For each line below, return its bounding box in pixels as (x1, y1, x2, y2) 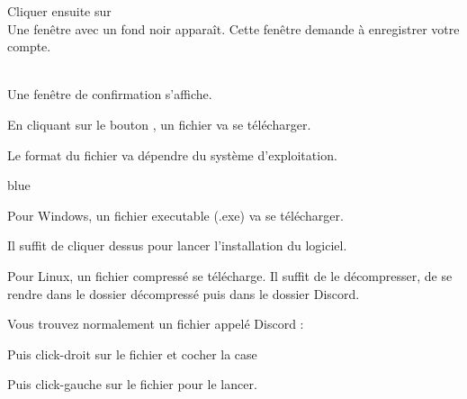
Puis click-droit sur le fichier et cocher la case (7, 344, 257, 363)
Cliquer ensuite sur (7, 2, 112, 20)
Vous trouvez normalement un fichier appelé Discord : (7, 314, 304, 333)
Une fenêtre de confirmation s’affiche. (7, 85, 212, 104)
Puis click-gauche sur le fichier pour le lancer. (7, 375, 257, 394)
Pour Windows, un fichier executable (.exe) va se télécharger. (7, 205, 344, 224)
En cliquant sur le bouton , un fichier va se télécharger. (7, 114, 311, 133)
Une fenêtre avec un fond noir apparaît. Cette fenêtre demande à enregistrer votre (7, 19, 460, 38)
